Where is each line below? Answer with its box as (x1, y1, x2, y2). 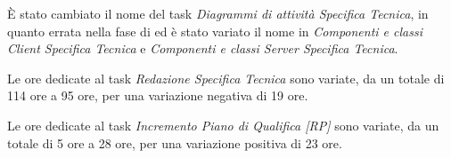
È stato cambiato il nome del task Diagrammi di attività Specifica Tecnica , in (7, 4, 429, 22)
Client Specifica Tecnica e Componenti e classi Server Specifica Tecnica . (7, 39, 398, 58)
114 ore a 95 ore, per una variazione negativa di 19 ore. (7, 86, 308, 105)
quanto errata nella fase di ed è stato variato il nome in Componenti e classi (7, 21, 423, 40)
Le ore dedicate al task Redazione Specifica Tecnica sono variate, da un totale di (7, 68, 445, 87)
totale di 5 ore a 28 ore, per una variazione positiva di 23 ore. (7, 133, 342, 152)
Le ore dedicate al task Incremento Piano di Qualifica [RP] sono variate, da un (7, 115, 439, 134)
